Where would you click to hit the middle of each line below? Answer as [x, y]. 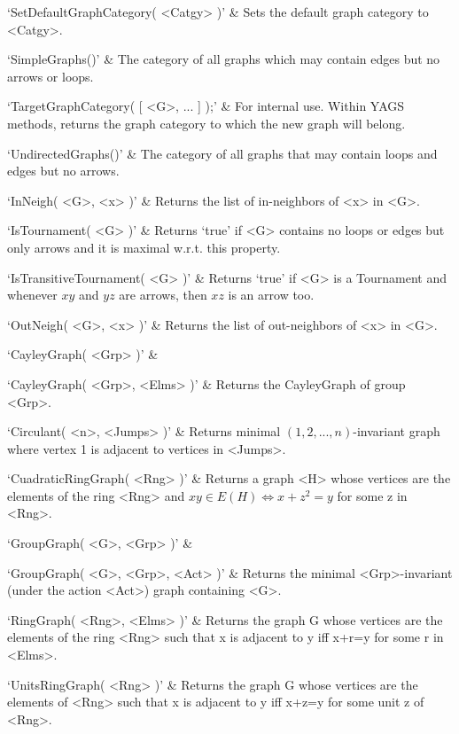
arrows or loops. [51, 76]
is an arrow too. [271, 295]
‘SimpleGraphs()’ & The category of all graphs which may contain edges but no [224, 59]
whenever [32, 295]
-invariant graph [397, 431]
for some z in [372, 495]
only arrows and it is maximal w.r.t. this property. [144, 247]
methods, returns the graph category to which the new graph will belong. [206, 123]
